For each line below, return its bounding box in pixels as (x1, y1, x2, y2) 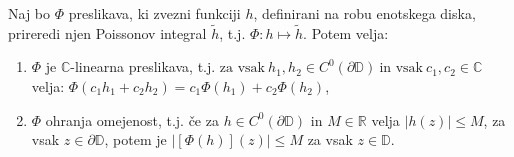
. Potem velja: (303, 22, 389, 43)
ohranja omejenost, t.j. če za (45, 109, 219, 130)
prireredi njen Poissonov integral (8, 22, 207, 43)
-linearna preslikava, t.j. (70, 56, 216, 77)
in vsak (379, 61, 423, 76)
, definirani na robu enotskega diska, (253, 3, 476, 23)
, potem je (104, 129, 167, 150)
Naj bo (8, 3, 51, 23)
